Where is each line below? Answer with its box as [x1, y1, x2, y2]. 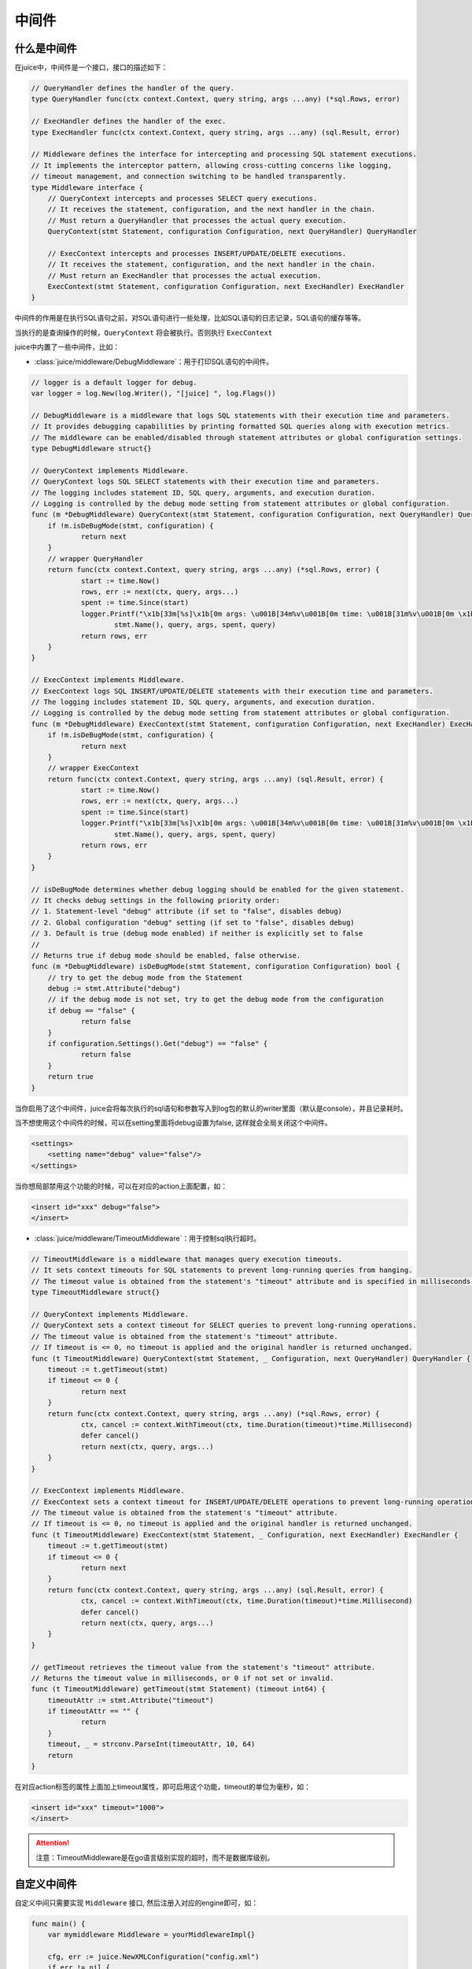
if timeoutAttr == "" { [47, 1707, 139, 1716]
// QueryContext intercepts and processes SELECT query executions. [47, 194, 318, 202]
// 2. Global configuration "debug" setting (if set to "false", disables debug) [31, 918, 356, 927]
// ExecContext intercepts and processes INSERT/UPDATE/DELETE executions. [47, 249, 347, 258]
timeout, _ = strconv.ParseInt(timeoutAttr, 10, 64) [47, 1740, 256, 1748]
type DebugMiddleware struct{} [31, 443, 153, 453]
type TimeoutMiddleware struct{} [31, 1288, 160, 1297]
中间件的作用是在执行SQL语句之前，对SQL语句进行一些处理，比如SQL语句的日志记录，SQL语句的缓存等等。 [14, 313, 366, 323]
